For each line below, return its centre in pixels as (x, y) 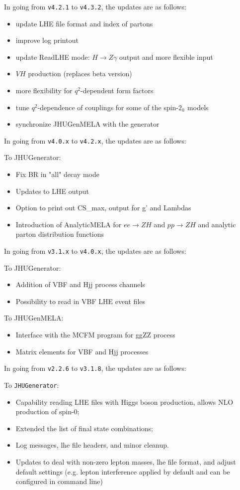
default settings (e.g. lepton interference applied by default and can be (123, 471)
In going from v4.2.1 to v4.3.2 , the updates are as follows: (95, 6)
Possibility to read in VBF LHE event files (80, 301)
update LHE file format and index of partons (84, 23)
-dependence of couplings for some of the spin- (108, 107)
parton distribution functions (60, 234)
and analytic (217, 224)
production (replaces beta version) (80, 74)
